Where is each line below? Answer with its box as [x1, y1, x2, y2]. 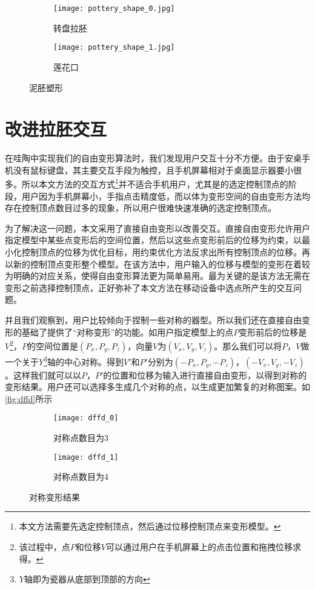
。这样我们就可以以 [5, 368, 81, 381]
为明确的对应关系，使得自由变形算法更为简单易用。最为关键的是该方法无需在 [5, 269, 310, 282]
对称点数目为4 [53, 470, 108, 483]
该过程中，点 [19, 540, 70, 553]
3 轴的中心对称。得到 [44, 353, 124, 368]
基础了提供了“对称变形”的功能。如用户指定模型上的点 [21, 325, 234, 338]
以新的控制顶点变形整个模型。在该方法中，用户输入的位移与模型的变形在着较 [5, 257, 310, 270]
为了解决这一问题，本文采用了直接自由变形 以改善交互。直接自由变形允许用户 [5, 221, 310, 234]
